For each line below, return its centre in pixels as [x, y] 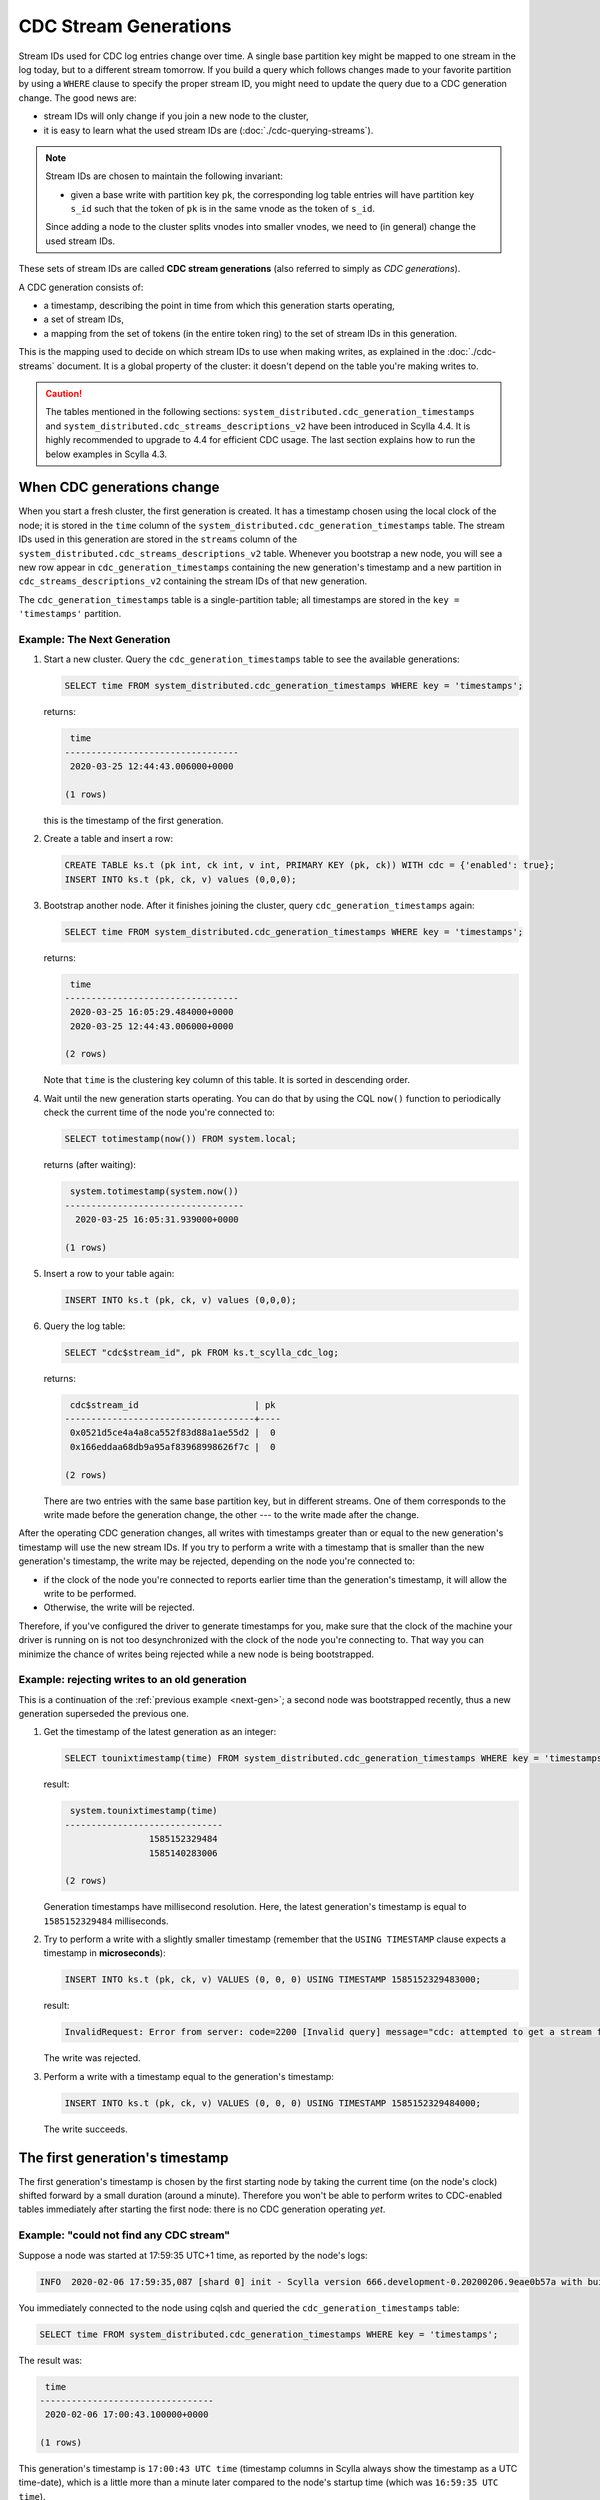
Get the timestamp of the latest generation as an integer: [160, 1732]
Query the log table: [84, 1326]
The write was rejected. [92, 2058]
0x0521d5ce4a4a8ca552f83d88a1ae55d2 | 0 [173, 1433]
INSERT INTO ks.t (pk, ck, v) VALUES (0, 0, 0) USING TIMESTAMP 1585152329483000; [273, 1979]
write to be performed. [90, 1593]
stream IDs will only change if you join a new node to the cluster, [176, 116]
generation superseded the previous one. [103, 1714]
